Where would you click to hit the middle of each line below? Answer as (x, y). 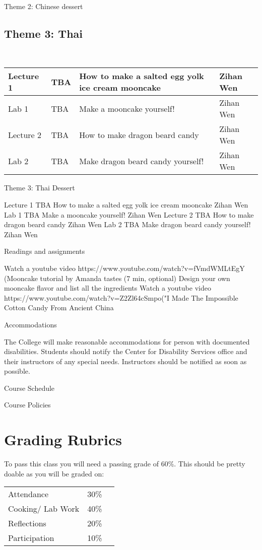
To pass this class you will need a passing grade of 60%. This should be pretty (125, 464)
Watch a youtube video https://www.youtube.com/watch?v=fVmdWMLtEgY (124, 268)
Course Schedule (29, 388)
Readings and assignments (45, 251)
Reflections (27, 523)
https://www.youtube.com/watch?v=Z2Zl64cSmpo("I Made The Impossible (121, 297)
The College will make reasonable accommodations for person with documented (127, 341)
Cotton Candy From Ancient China (59, 307)
